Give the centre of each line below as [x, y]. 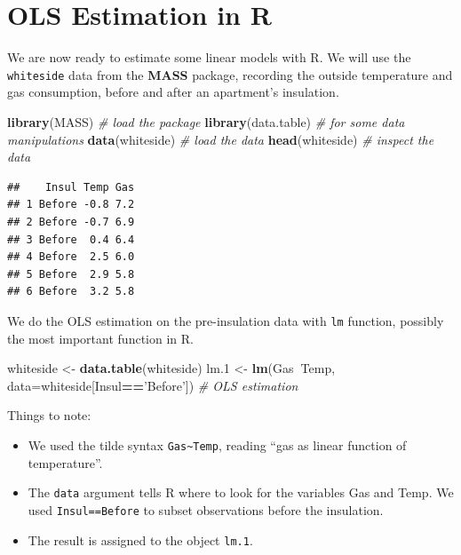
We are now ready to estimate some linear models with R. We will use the [209, 57]
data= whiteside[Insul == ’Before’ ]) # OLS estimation [153, 385]
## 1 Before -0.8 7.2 [71, 205]
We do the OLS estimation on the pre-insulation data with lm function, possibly [226, 320]
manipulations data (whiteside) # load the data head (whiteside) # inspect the [221, 139]
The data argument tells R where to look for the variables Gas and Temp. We [241, 492]
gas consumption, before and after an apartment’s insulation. [173, 92]
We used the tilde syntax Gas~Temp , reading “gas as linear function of [217, 444]
